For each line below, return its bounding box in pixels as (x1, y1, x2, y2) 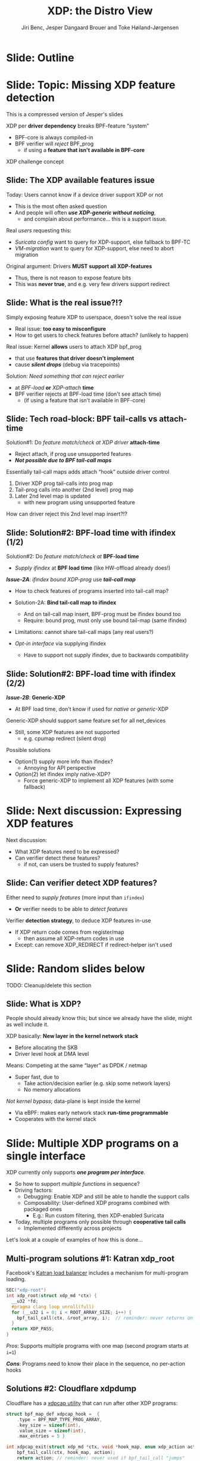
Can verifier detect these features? (14, 854, 101, 862)
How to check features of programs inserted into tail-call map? (14, 587, 169, 595)
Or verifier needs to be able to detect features (14, 905, 128, 912)
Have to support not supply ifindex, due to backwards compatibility (23, 651, 189, 659)
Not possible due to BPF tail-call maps (14, 457, 112, 464)
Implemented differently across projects (23, 1224, 122, 1232)
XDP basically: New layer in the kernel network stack (6, 1033, 139, 1040)
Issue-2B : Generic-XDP (6, 694, 65, 701)
